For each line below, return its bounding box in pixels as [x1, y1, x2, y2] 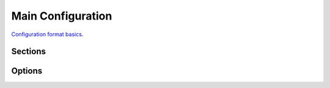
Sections [11, 46, 46, 57]
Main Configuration [11, 9, 112, 23]
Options [11, 66, 43, 76]
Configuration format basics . [11, 31, 84, 38]
